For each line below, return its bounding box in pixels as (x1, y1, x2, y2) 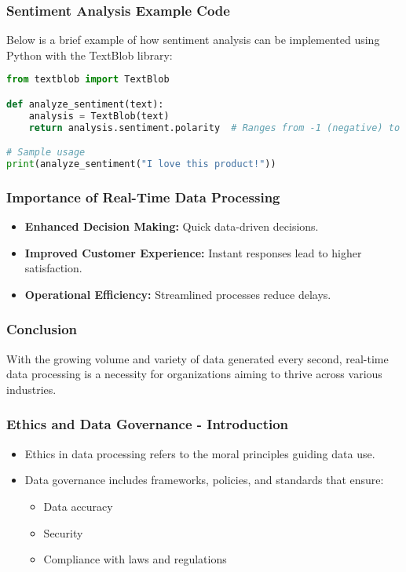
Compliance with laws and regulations (43, 551, 227, 567)
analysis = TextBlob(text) (28, 110, 170, 122)
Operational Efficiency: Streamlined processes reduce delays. (24, 286, 331, 302)
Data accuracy (43, 497, 113, 514)
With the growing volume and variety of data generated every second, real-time (6, 350, 389, 366)
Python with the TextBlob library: (6, 46, 173, 63)
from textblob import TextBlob (6, 74, 170, 86)
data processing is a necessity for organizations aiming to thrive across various (6, 366, 382, 382)
